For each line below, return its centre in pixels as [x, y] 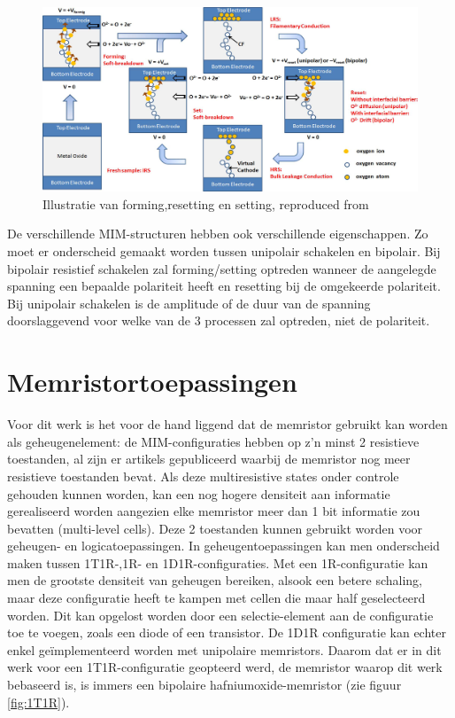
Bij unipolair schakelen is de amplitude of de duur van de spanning [189, 303]
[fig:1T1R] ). [39, 702]
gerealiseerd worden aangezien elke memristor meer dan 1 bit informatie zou [214, 511]
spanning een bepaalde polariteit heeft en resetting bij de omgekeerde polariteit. [224, 286]
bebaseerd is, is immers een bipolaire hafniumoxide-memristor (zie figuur [204, 685]
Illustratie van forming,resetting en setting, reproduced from [206, 203]
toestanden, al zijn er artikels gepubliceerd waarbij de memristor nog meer [209, 459]
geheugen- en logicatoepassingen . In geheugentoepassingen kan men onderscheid [224, 546]
